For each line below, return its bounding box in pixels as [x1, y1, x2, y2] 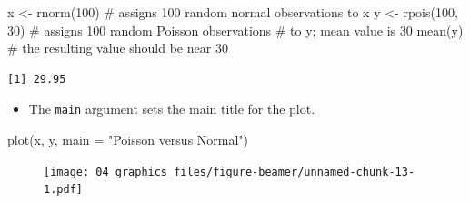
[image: [44, 165, 90, 178]
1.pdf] [44, 183, 83, 197]
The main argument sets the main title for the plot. [28, 99, 315, 118]
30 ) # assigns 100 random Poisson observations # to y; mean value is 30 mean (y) [7, 20, 464, 39]
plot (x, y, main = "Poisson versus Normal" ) [7, 130, 249, 149]
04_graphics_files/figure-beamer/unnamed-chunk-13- [95, 165, 415, 178]
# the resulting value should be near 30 [7, 38, 228, 57]
